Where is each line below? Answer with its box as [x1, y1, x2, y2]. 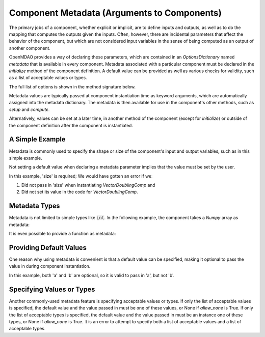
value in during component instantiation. [9, 263, 91, 269]
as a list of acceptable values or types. [9, 75, 87, 81]
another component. [9, 45, 51, 51]
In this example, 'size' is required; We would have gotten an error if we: [9, 173, 153, 179]
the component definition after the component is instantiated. [9, 122, 133, 128]
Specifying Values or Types [9, 285, 95, 293]
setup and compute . [9, 106, 50, 112]
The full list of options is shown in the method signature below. [9, 84, 136, 89]
